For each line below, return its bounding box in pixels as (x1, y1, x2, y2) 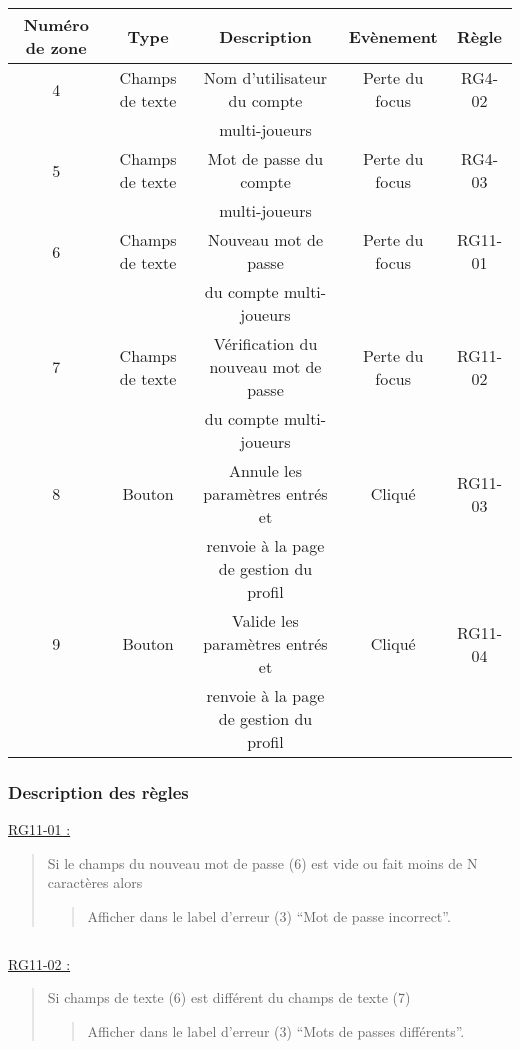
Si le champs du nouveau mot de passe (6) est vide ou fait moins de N (47, 852, 478, 873)
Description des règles (8, 779, 189, 804)
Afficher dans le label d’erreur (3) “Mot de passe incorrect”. (87, 906, 451, 926)
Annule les (228, 459, 302, 482)
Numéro (23, 13, 89, 36)
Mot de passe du (207, 147, 324, 170)
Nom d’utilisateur (203, 66, 328, 89)
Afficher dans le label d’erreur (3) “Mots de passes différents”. (87, 1020, 465, 1041)
